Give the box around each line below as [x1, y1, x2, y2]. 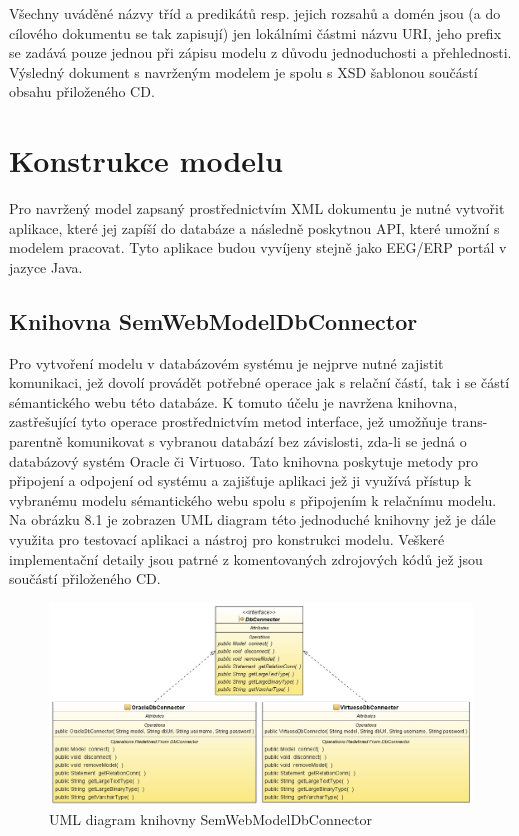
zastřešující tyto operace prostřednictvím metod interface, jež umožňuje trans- [9, 411, 488, 432]
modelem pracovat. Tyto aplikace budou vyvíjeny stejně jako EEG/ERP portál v [9, 237, 507, 258]
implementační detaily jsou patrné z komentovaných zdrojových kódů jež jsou [9, 548, 483, 569]
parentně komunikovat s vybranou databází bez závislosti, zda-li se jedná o [9, 431, 467, 452]
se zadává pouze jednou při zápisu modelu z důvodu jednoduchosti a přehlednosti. [9, 42, 512, 63]
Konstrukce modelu [9, 140, 283, 181]
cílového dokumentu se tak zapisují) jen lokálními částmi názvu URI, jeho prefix [9, 22, 502, 43]
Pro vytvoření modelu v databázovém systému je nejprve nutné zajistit [9, 352, 444, 373]
